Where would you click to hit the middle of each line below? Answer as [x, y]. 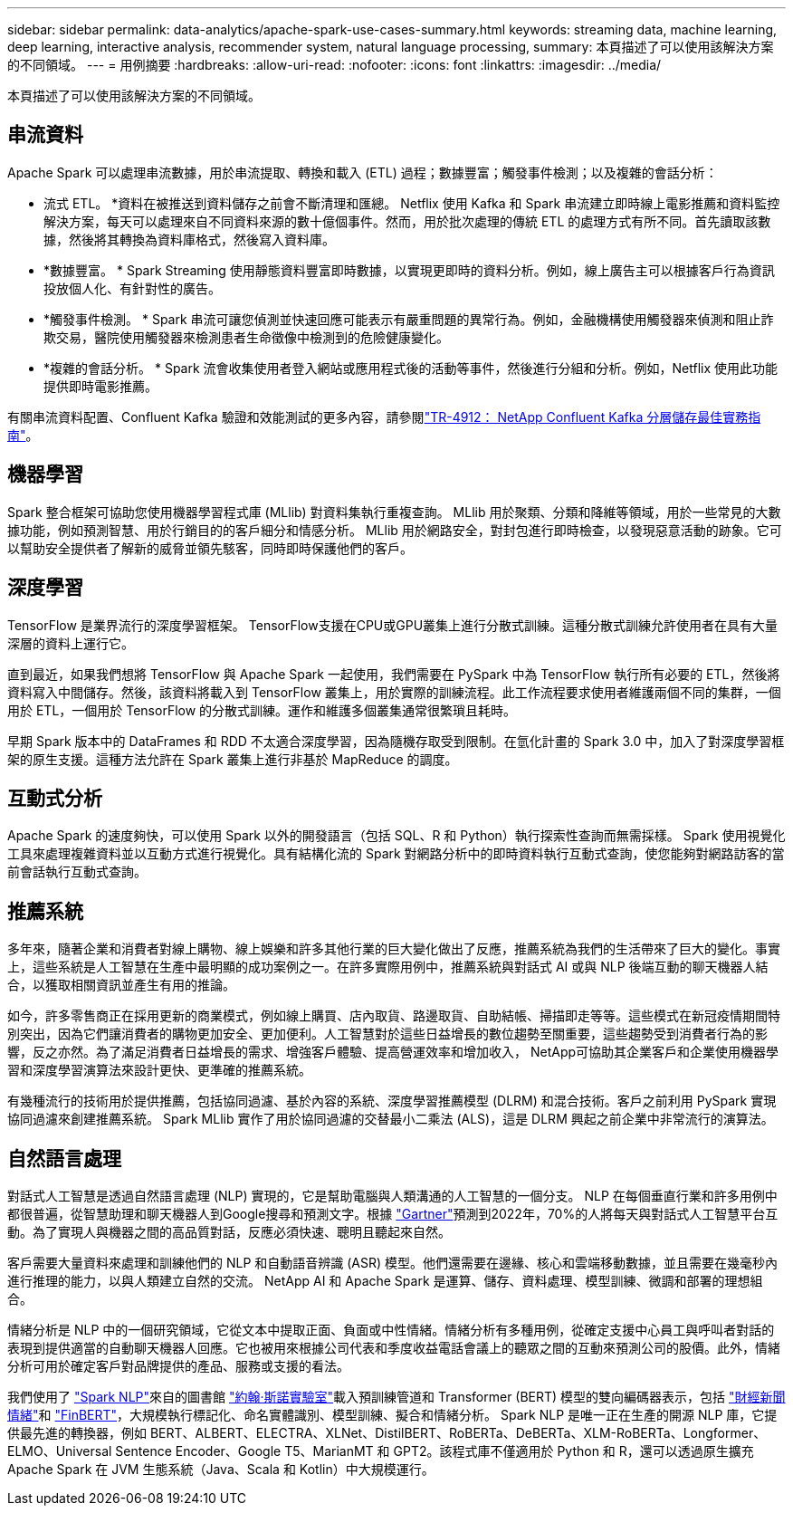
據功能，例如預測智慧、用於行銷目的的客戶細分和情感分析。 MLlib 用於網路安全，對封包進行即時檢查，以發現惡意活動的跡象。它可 [395, 530]
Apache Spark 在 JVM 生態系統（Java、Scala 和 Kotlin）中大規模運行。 [221, 1470]
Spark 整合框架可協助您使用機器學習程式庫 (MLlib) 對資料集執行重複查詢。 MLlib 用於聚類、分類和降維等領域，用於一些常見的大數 [394, 512]
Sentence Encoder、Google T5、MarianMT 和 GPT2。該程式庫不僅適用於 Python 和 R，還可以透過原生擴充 [435, 1451]
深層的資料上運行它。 [71, 643]
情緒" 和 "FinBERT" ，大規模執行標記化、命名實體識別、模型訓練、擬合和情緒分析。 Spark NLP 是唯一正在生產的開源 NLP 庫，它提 [392, 1415]
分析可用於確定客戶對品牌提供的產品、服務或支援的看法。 [178, 1366]
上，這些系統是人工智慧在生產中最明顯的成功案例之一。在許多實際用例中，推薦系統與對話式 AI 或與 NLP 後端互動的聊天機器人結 [388, 967]
